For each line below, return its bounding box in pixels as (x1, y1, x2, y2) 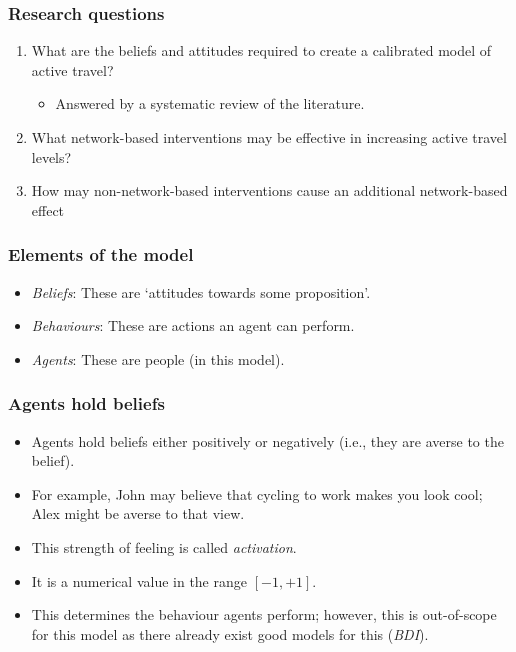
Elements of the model (8, 242, 194, 267)
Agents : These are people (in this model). (31, 348, 285, 369)
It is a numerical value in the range (31, 570, 247, 591)
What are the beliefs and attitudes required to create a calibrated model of (31, 40, 492, 61)
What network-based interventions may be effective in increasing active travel (31, 127, 507, 147)
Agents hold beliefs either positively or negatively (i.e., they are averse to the (31, 430, 504, 451)
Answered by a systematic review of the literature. (55, 93, 365, 114)
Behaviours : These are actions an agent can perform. (31, 315, 355, 336)
